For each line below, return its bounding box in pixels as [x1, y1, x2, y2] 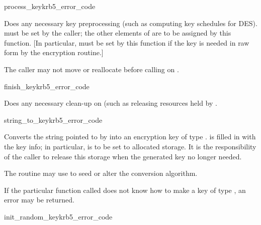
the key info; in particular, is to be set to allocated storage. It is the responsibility [4, 141, 256, 151]
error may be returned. [4, 194, 74, 205]
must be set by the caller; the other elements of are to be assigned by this [4, 28, 231, 38]
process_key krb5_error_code [4, 1, 96, 11]
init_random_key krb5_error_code [4, 211, 113, 221]
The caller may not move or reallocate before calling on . [4, 64, 179, 74]
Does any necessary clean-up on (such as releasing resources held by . [4, 98, 218, 108]
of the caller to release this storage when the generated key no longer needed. [4, 151, 242, 161]
